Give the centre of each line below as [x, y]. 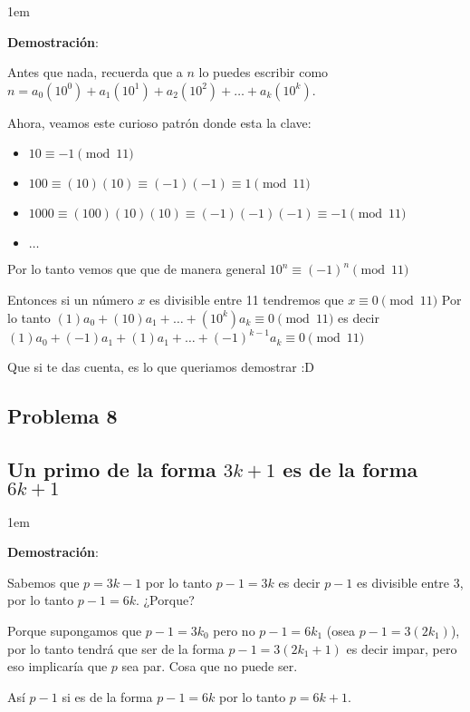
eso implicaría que [58, 666]
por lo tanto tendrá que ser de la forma [116, 648]
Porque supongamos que [75, 631]
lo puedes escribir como [264, 72]
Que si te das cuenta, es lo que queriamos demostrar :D [161, 367]
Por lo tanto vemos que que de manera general [137, 269]
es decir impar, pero [402, 648]
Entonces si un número [71, 299]
